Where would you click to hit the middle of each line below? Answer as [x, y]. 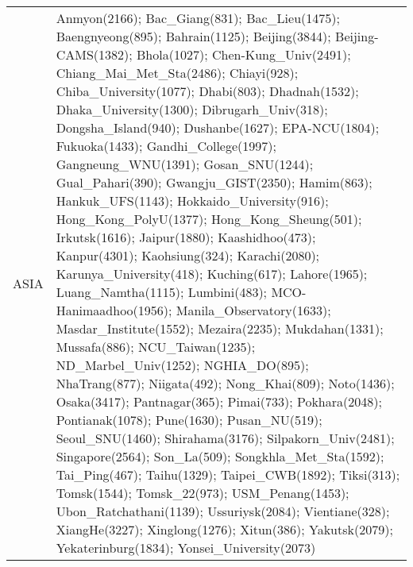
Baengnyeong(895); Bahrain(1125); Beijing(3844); [193, 36]
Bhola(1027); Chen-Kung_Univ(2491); [244, 54]
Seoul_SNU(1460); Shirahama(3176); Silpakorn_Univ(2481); [225, 438]
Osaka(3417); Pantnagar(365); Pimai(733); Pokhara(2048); [219, 401]
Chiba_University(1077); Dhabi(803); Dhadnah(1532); [207, 91]
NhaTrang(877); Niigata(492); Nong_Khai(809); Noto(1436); [225, 383]
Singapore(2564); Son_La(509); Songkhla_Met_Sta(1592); [220, 456]
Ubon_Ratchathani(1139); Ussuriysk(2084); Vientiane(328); [223, 511]
